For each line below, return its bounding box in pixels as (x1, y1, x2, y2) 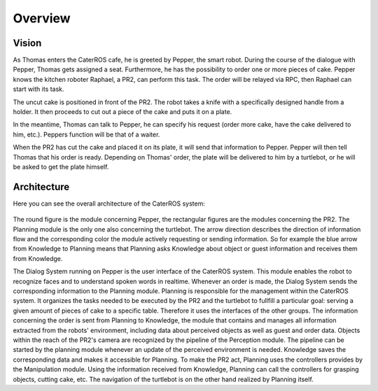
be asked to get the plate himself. (13, 162, 109, 171)
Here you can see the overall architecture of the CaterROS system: (13, 199, 206, 208)
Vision (13, 37, 42, 49)
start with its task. (13, 85, 64, 94)
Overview (13, 10, 71, 26)
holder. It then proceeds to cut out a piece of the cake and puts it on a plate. (13, 108, 232, 116)
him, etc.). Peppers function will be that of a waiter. (13, 130, 160, 138)
